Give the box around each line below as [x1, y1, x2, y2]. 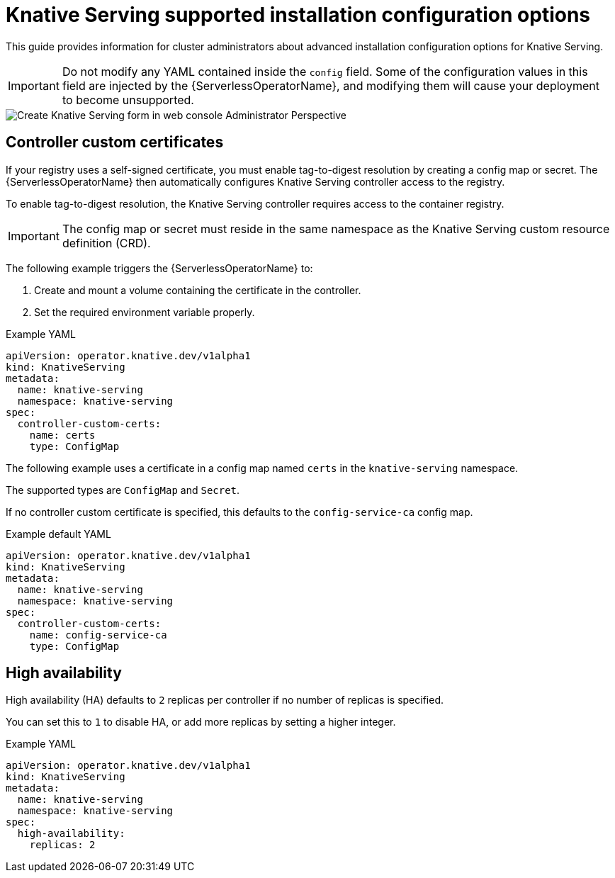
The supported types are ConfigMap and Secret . [6, 483, 240, 496]
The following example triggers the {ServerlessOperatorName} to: [6, 261, 313, 274]
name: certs [29, 429, 96, 441]
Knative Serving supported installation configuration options [6, 3, 591, 27]
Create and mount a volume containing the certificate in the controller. [34, 283, 361, 296]
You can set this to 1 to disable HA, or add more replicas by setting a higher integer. [6, 716, 396, 728]
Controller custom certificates [6, 133, 224, 152]
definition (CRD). [62, 235, 151, 250]
